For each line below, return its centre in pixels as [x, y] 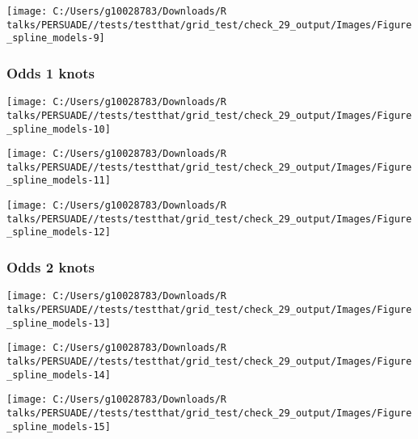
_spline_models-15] [59, 426]
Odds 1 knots [51, 72]
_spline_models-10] [59, 129]
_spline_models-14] [59, 375]
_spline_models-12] [59, 232]
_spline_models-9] [56, 38]
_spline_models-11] [59, 181]
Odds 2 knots [51, 267]
